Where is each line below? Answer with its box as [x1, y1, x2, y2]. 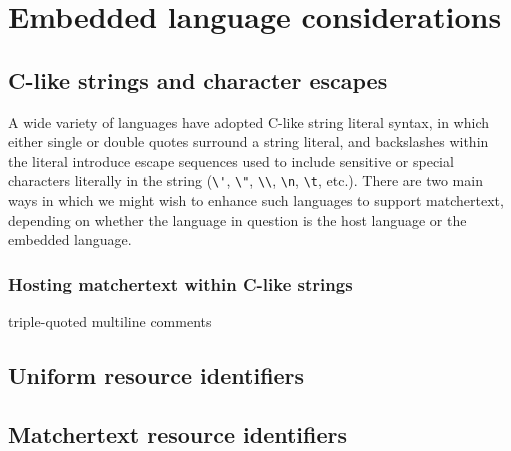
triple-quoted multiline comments [8, 311, 212, 332]
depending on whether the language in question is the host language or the [8, 209, 467, 230]
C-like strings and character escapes [8, 64, 388, 95]
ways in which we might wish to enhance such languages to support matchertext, [8, 190, 504, 211]
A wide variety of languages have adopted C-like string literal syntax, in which [8, 111, 490, 132]
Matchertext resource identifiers [8, 418, 348, 449]
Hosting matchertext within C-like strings [8, 271, 353, 296]
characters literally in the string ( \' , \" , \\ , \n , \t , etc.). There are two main [8, 170, 483, 191]
